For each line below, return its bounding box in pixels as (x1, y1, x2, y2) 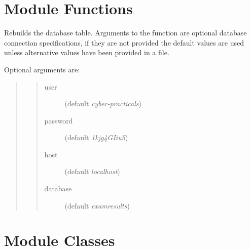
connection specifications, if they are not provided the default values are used (4, 37, 244, 48)
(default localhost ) (64, 166, 120, 177)
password (44, 115, 73, 126)
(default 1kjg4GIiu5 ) (64, 132, 128, 143)
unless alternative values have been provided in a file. (4, 47, 169, 58)
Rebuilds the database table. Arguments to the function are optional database (4, 27, 247, 38)
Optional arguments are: (4, 64, 80, 74)
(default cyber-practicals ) (64, 98, 141, 109)
